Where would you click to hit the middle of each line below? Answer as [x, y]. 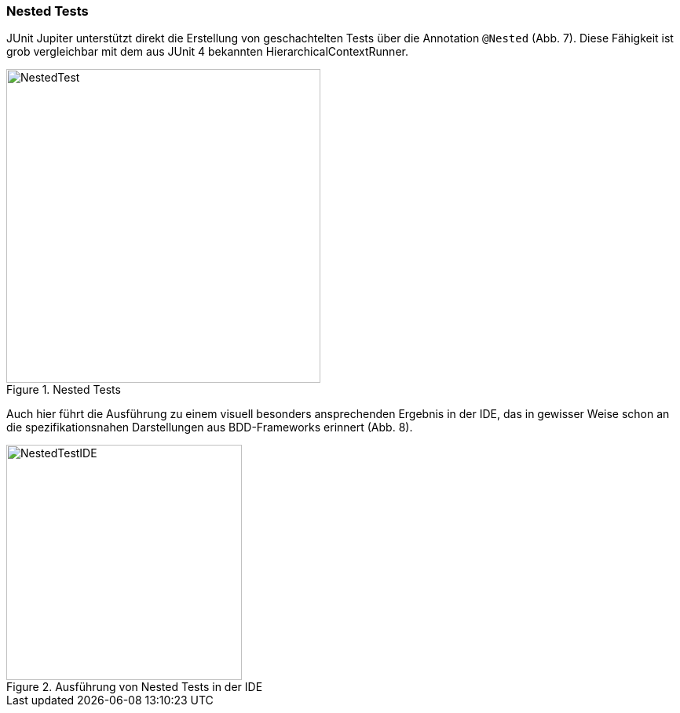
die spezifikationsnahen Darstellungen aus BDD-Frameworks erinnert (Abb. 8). [210, 427]
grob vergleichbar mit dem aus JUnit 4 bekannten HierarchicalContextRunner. [207, 52]
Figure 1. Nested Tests [64, 390]
